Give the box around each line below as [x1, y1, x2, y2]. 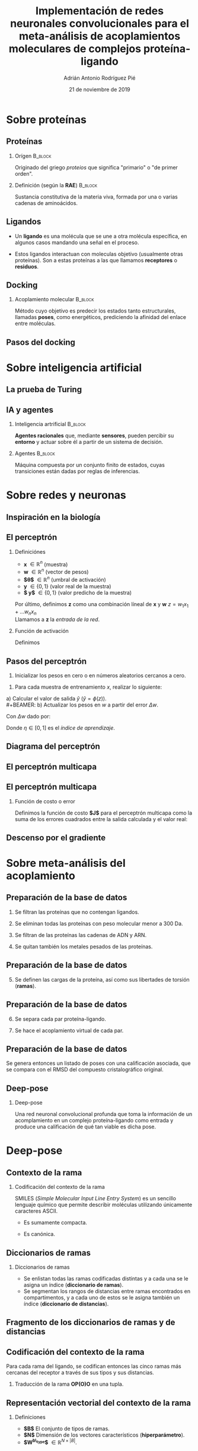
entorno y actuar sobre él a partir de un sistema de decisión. [14, 439, 164, 446]
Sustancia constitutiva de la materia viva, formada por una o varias [14, 193, 178, 200]
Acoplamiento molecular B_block [14, 296, 94, 303]
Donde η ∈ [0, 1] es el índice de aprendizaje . [6, 724, 116, 731]
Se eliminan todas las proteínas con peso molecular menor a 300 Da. [14, 920, 183, 927]
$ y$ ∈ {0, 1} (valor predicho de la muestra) [23, 589, 132, 596]
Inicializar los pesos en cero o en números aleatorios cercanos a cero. [14, 671, 186, 679]
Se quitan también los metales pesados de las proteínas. [14, 943, 153, 950]
